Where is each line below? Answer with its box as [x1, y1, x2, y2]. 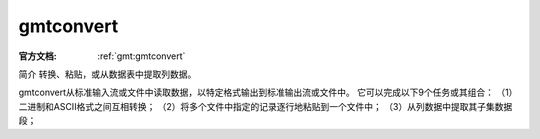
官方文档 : [18, 50, 57, 62]
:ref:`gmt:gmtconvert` [97, 50, 186, 62]
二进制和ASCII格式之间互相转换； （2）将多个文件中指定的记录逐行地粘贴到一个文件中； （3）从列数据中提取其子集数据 [18, 100, 513, 112]
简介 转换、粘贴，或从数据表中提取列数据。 [18, 68, 197, 80]
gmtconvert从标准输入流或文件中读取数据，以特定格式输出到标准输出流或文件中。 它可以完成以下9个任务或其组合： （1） [18, 86, 518, 99]
